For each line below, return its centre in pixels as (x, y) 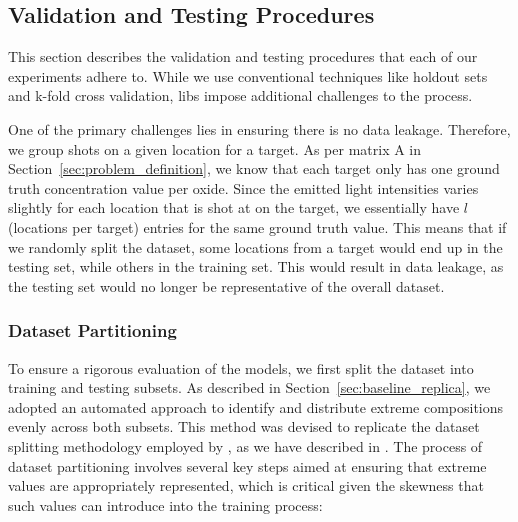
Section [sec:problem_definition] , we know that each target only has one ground (254, 168)
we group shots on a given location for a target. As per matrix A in (215, 148)
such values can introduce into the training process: (165, 504)
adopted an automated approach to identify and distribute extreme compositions (256, 406)
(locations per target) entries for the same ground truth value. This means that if (257, 226)
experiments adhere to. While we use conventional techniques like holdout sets (248, 75)
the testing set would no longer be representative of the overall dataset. (226, 285)
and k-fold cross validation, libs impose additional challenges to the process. (240, 95)
